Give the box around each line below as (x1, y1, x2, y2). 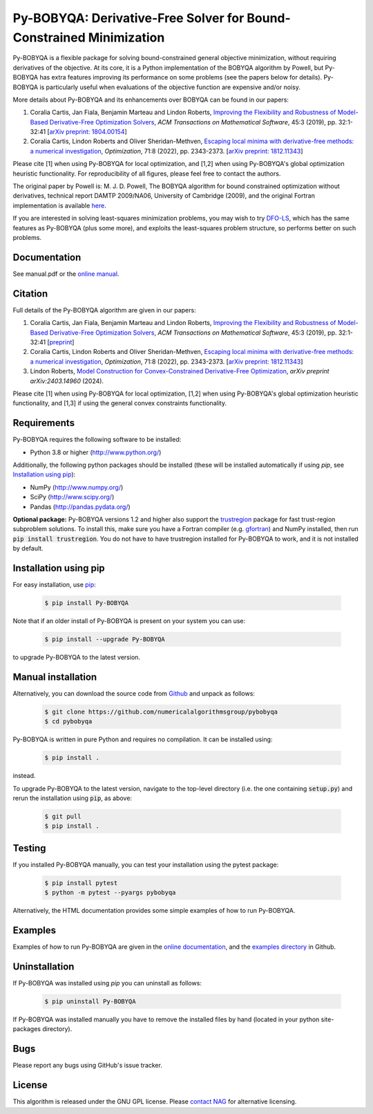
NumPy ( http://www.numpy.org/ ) (30, 483, 124, 491)
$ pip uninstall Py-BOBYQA (44, 998, 136, 1005)
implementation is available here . (12, 201, 106, 210)
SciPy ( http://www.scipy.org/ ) (30, 493, 115, 501)
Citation (12, 288, 48, 299)
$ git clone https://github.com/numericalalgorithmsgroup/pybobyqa (44, 707, 278, 716)
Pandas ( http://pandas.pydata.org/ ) (30, 502, 131, 511)
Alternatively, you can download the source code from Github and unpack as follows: (12, 689, 256, 698)
